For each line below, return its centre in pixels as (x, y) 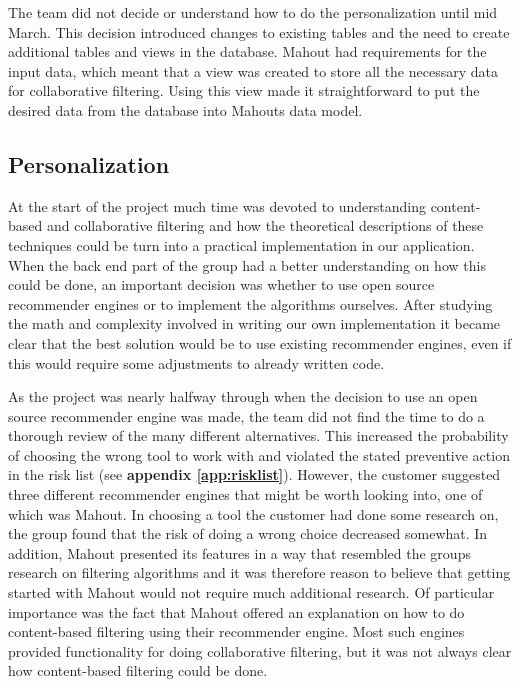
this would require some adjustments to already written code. (196, 362)
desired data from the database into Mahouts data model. (185, 109)
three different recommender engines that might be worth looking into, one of (245, 494)
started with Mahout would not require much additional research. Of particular (251, 592)
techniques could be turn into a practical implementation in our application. (241, 244)
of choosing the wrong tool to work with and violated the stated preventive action (259, 454)
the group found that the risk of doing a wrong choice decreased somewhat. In (248, 533)
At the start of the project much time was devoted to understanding (217, 205)
